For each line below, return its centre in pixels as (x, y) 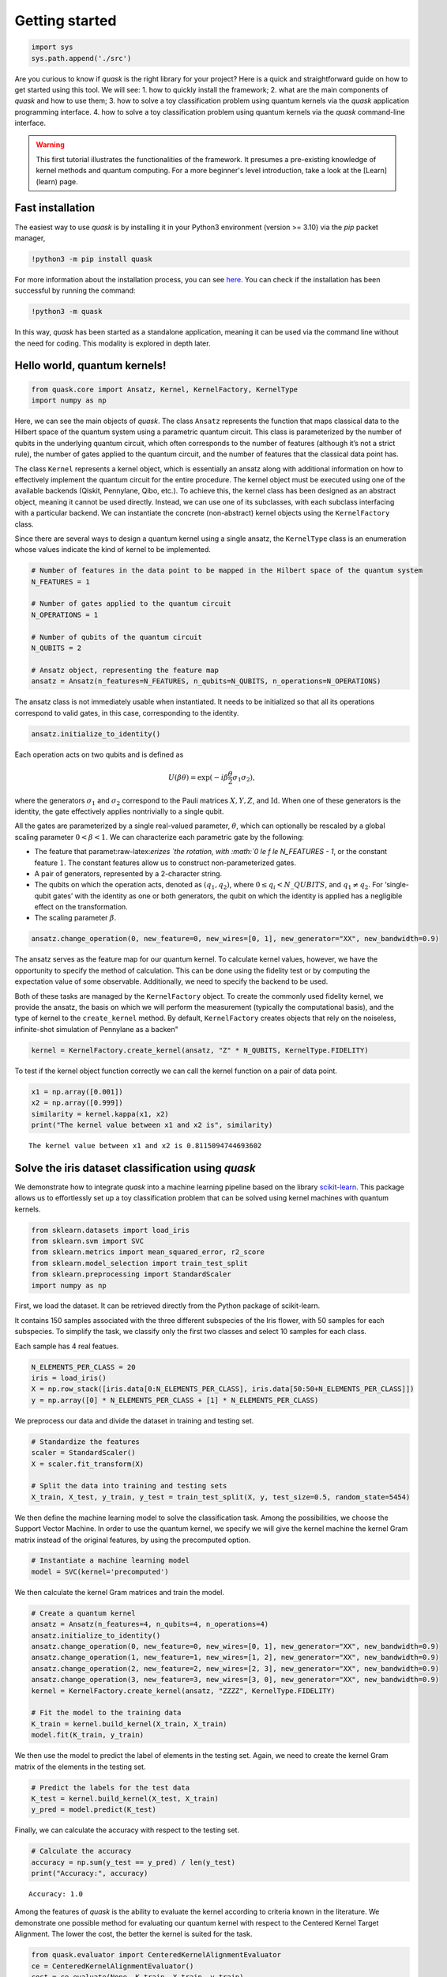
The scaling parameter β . (75, 918)
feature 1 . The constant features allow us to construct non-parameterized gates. (165, 863)
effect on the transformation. (81, 907)
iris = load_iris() (69, 1378)
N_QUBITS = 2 (56, 648)
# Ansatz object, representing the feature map (125, 670)
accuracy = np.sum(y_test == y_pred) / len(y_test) (133, 1862)
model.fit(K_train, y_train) (88, 1735)
